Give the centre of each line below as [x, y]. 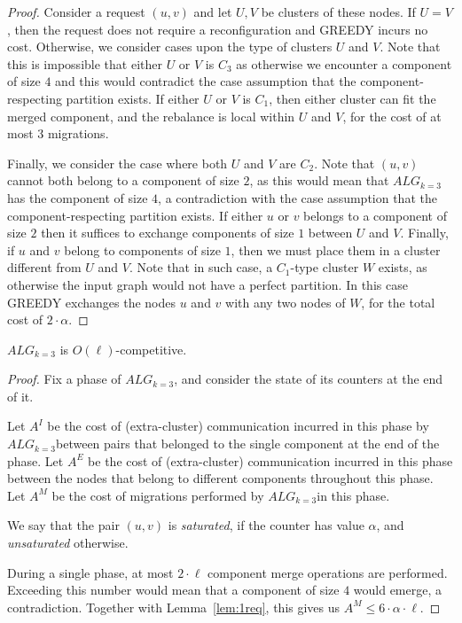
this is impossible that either [85, 63]
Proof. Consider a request [76, 12]
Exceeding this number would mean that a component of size [173, 590]
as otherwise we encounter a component [344, 63]
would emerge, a [398, 590]
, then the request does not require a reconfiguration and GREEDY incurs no [218, 29]
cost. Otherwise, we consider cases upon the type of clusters [170, 47]
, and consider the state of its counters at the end [309, 379]
